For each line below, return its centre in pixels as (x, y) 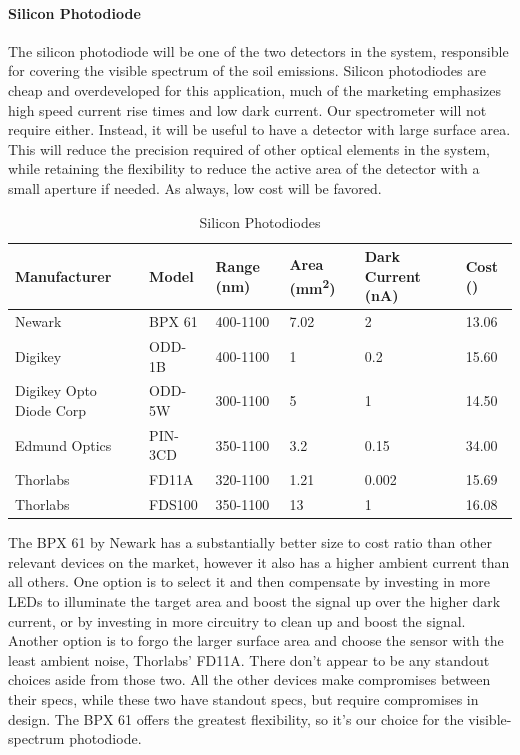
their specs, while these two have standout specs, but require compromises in (243, 699)
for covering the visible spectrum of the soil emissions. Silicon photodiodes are (247, 70)
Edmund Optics (63, 444)
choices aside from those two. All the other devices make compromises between (249, 679)
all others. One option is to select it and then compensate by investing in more (249, 581)
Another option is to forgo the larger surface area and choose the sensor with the (256, 640)
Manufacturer (63, 275)
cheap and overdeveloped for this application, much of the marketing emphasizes (255, 89)
